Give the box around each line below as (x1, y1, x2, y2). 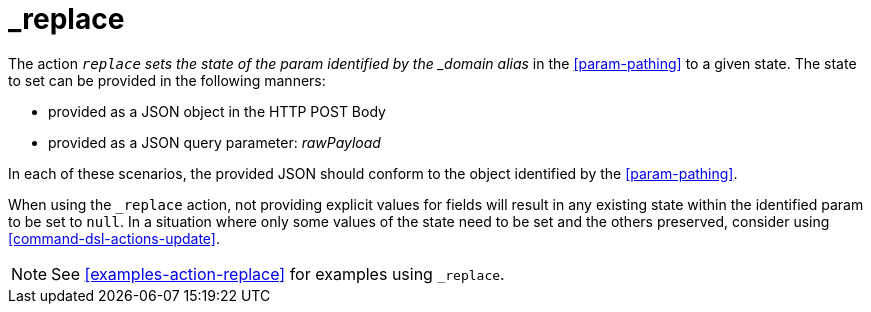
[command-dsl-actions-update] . (8, 229, 221, 247)
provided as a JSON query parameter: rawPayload (48, 133, 381, 151)
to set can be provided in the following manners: (8, 71, 326, 89)
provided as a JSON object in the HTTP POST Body (48, 102, 386, 120)
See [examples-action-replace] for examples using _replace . (51, 263, 505, 284)
